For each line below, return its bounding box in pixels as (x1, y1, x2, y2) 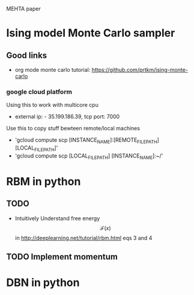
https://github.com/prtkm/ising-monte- (91, 66, 188, 73)
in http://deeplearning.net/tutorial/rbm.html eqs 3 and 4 (14, 234, 153, 241)
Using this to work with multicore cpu (6, 101, 99, 109)
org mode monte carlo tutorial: (14, 66, 91, 73)
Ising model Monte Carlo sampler (6, 27, 175, 40)
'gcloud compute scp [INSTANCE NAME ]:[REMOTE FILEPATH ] (14, 136, 159, 145)
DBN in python (6, 276, 80, 290)
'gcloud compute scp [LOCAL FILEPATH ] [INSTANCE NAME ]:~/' (14, 152, 163, 160)
